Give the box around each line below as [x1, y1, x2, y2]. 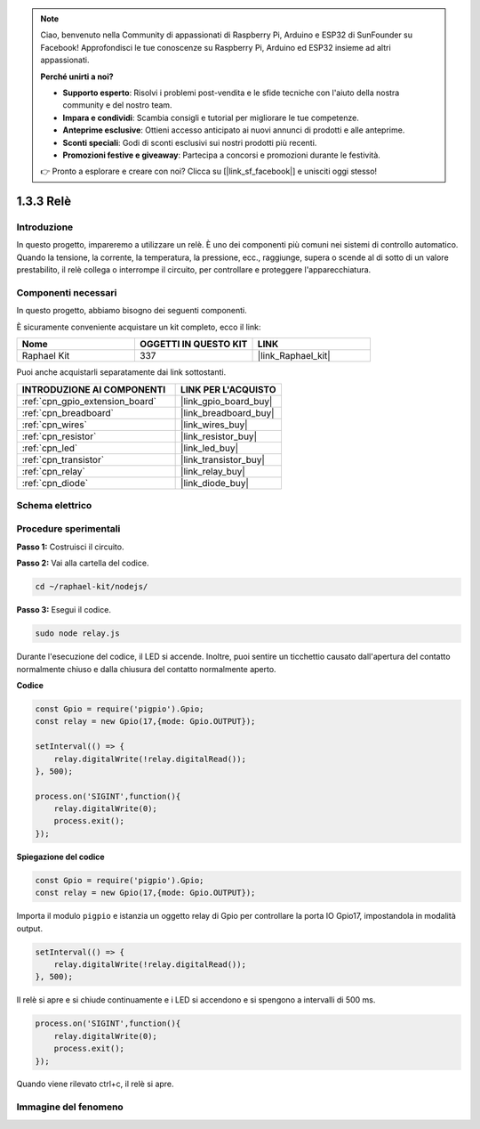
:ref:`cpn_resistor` [21, 430, 97, 443]
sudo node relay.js [35, 629, 120, 638]
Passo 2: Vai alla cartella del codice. [16, 557, 149, 569]
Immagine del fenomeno [16, 1101, 124, 1113]
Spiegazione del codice [16, 851, 106, 862]
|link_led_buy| [180, 442, 239, 454]
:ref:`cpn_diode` [21, 476, 89, 489]
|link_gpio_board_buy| [180, 394, 273, 407]
